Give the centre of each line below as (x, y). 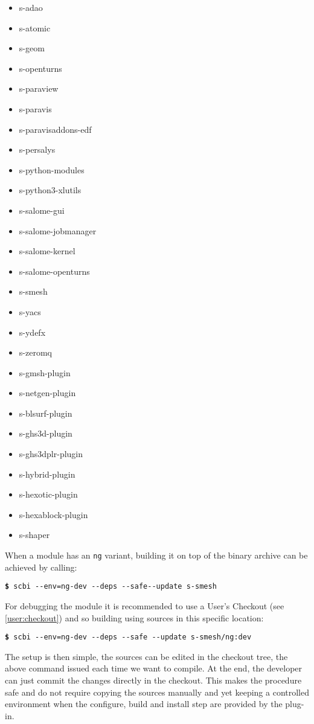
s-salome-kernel (47, 251)
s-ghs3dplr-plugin (51, 454)
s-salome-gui (42, 210)
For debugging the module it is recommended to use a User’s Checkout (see (145, 605)
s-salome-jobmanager (58, 230)
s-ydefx (32, 332)
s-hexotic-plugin (48, 494)
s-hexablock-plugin (53, 514)
